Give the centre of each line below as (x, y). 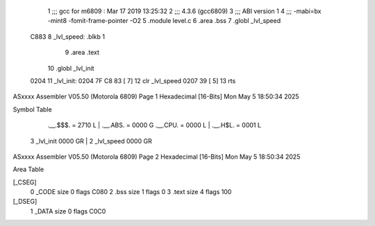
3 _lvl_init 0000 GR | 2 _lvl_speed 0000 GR (91, 141)
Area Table (28, 169)
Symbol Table (32, 109)
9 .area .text (82, 53)
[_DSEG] (25, 202)
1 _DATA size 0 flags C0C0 (68, 211)
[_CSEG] (25, 182)
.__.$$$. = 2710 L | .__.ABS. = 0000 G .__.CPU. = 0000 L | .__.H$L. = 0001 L (155, 125)
